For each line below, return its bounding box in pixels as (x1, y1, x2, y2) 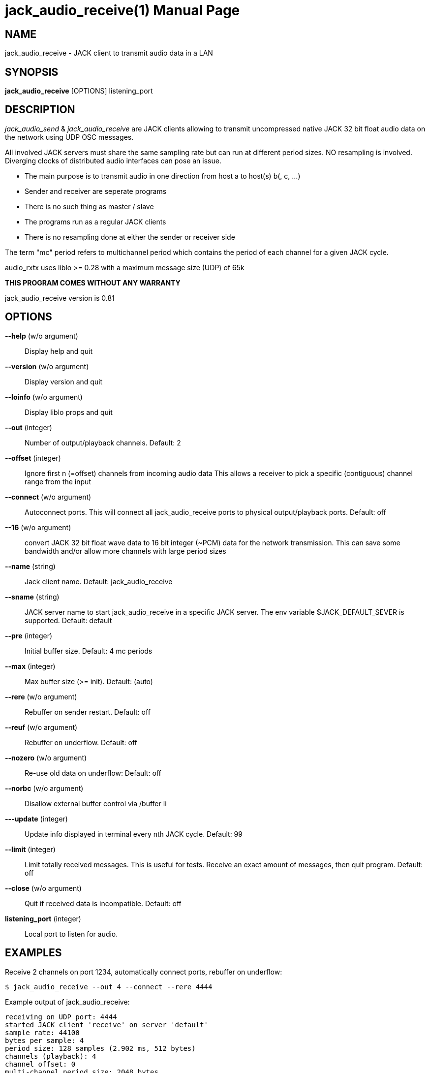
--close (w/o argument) (5, 884, 82, 892)
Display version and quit (25, 377, 103, 386)
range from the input (25, 477, 91, 486)
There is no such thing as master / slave (25, 202, 154, 211)
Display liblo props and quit (25, 408, 113, 416)
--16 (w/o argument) (5, 523, 71, 532)
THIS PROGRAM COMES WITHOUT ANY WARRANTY (5, 278, 181, 287)
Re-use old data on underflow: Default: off (25, 768, 161, 777)
